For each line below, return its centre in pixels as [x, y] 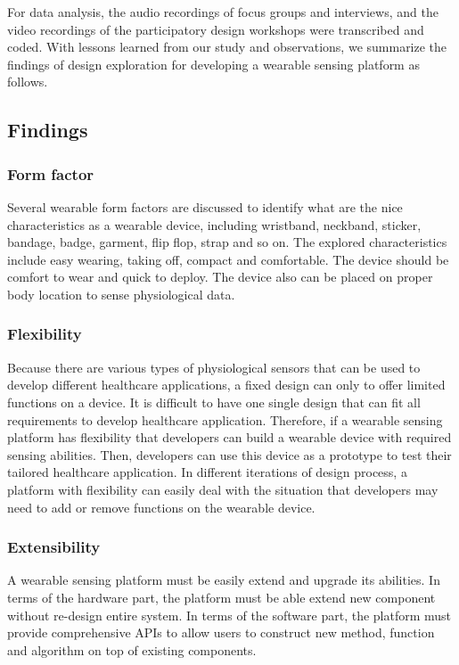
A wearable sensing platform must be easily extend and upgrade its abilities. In [224, 580]
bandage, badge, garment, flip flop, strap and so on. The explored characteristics [227, 242]
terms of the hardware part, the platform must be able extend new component [221, 597]
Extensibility [54, 547]
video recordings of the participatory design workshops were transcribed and [216, 29]
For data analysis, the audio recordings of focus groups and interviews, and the [223, 12]
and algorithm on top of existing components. [132, 649]
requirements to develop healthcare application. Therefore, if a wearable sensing [225, 419]
